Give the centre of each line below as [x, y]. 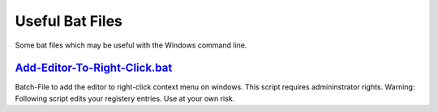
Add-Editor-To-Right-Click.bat [94, 68]
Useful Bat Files [69, 21]
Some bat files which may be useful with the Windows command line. [131, 45]
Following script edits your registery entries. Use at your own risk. [125, 98]
